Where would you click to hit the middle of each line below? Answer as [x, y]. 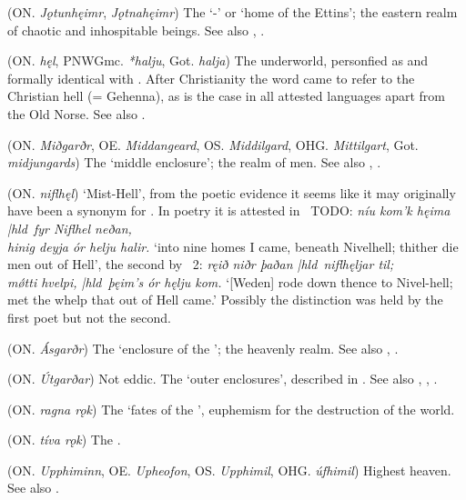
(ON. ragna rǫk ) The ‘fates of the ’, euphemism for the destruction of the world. [231, 409]
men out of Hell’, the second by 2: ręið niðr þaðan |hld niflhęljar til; [201, 264]
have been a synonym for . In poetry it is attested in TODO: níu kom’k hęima [229, 210]
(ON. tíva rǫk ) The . [64, 440]
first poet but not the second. [89, 317]
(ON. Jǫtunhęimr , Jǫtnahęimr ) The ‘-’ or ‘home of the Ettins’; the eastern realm [233, 12]
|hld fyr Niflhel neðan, [70, 228]
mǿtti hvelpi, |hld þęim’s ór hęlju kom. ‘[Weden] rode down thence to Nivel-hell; [230, 281]
